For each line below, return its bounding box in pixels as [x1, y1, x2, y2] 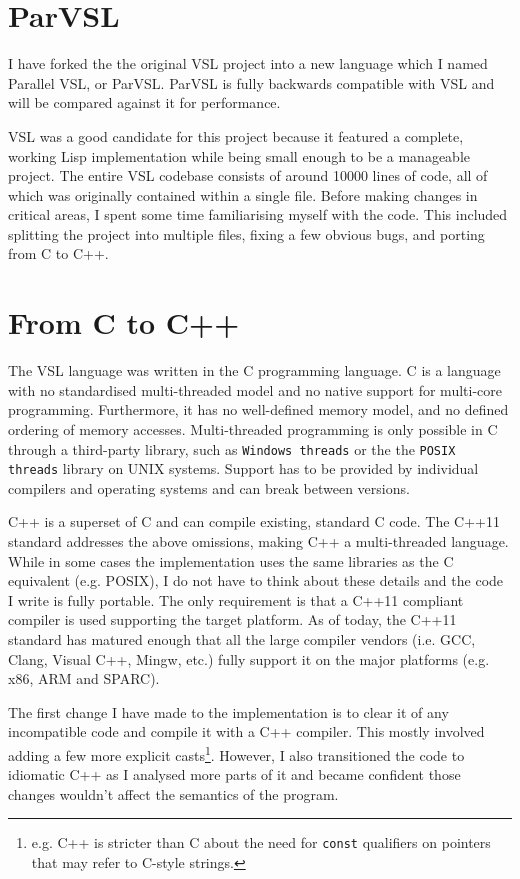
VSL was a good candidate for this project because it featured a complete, [8, 125, 464, 146]
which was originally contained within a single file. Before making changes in [8, 184, 478, 205]
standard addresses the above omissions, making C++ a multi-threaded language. [8, 531, 509, 552]
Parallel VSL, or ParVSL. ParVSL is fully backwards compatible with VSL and [8, 72, 495, 93]
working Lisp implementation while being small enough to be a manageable [8, 145, 470, 166]
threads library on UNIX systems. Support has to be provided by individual [8, 458, 479, 479]
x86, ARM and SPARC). [8, 668, 160, 689]
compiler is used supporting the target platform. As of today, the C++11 [8, 609, 457, 630]
